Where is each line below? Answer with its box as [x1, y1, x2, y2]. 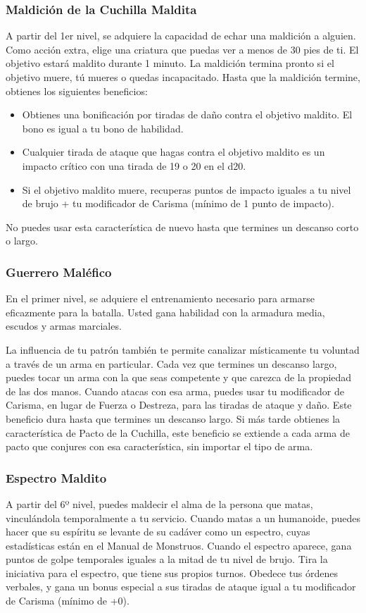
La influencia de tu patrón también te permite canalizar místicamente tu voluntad [6, 342, 360, 357]
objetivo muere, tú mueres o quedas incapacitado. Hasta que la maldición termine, [6, 70, 360, 84]
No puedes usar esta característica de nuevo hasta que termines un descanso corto [6, 219, 359, 234]
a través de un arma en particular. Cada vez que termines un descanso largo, [6, 356, 337, 371]
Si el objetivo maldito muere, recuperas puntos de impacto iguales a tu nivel [22, 182, 351, 197]
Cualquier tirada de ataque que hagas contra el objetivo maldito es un [22, 144, 325, 159]
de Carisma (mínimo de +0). [6, 593, 130, 608]
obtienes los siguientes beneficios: [6, 83, 148, 98]
